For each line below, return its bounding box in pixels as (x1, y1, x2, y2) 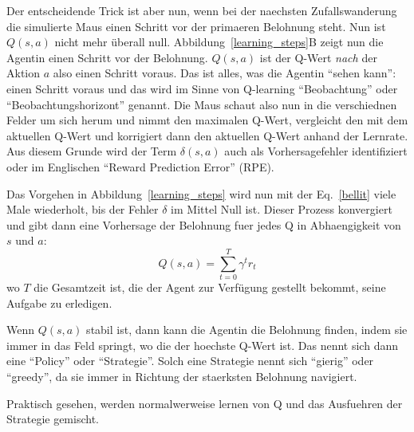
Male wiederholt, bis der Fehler (6, 201, 159, 218)
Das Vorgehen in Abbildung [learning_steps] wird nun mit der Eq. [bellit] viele (6, 185, 396, 202)
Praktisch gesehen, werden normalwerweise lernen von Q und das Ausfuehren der (6, 395, 403, 411)
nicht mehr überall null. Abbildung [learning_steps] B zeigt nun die (54, 33, 384, 50)
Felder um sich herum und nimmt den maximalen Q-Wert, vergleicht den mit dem (6, 112, 408, 128)
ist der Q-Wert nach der (259, 49, 377, 65)
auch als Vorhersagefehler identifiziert (224, 143, 408, 159)
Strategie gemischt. (6, 410, 99, 427)
